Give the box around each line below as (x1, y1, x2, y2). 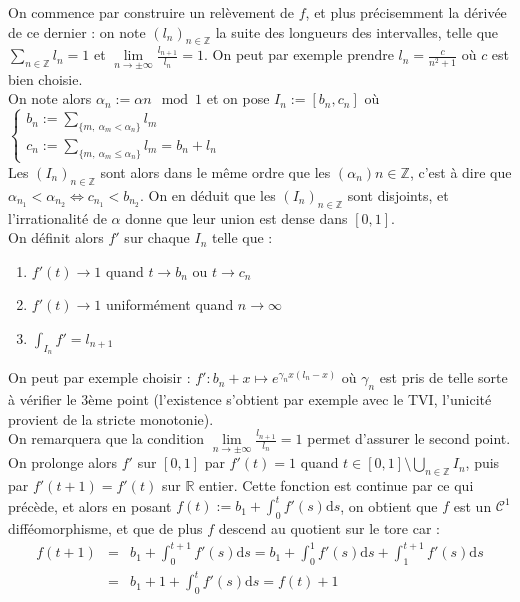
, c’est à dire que (409, 161, 512, 182)
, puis (465, 452, 500, 473)
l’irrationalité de (8, 207, 107, 228)
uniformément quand (105, 294, 234, 315)
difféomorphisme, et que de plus (8, 518, 203, 539)
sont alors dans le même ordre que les (100, 161, 331, 182)
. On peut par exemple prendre (204, 44, 394, 65)
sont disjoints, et (347, 184, 449, 205)
